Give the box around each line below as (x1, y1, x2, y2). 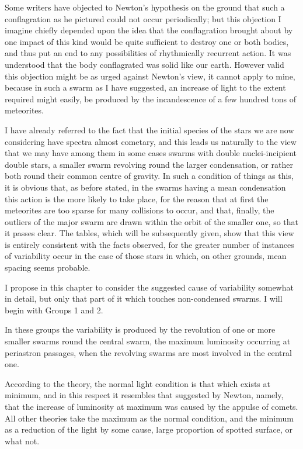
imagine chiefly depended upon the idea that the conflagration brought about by (5, 24, 293, 36)
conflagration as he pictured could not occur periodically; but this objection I (5, 12, 281, 25)
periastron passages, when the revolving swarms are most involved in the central (5, 346, 292, 358)
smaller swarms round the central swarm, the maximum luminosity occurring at (5, 335, 291, 347)
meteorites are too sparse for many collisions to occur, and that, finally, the (5, 204, 274, 216)
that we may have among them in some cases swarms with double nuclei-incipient (5, 147, 297, 159)
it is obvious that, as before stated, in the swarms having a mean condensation (5, 181, 286, 193)
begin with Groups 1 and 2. (5, 303, 103, 316)
